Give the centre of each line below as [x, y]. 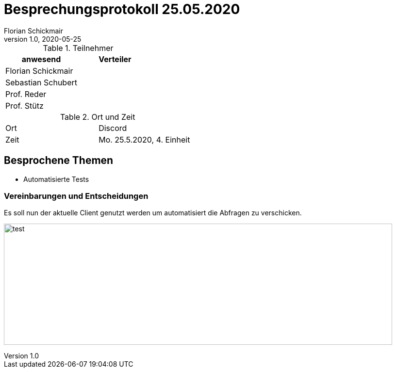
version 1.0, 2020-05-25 [43, 39]
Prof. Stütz [25, 105]
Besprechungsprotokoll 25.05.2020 [122, 9]
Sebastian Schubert [41, 82]
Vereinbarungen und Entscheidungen [76, 196]
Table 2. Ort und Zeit [98, 117]
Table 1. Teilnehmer [78, 48]
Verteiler [115, 59]
